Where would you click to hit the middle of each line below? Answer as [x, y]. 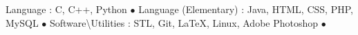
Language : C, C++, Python [66, 9]
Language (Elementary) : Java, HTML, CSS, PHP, [246, 9]
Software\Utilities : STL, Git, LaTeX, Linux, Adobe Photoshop [184, 22]
